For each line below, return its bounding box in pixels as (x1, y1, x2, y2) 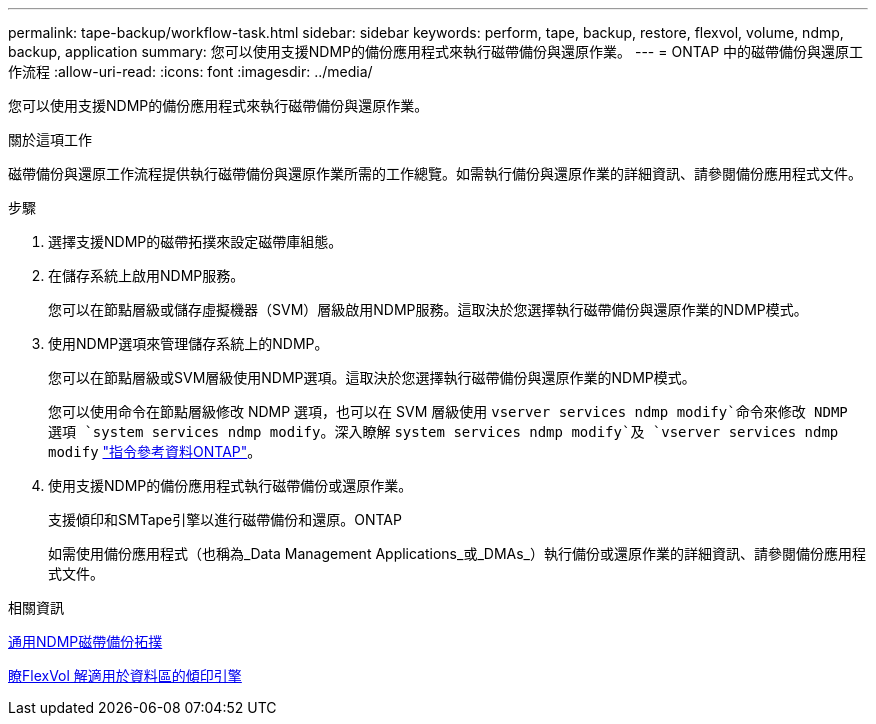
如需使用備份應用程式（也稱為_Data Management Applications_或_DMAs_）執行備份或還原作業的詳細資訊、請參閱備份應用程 (48, 545, 866, 562)
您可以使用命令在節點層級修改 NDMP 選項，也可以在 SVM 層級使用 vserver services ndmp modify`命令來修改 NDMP (48, 403, 848, 420)
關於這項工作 (8, 131, 92, 148)
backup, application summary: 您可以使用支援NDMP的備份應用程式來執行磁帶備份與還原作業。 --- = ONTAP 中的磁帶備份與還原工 (8, 43, 864, 60)
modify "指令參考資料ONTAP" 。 (48, 443, 262, 460)
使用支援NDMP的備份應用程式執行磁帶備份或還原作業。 (48, 477, 413, 494)
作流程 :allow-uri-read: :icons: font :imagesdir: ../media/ (8, 63, 373, 80)
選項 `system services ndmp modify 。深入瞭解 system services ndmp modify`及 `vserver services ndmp (48, 423, 839, 440)
